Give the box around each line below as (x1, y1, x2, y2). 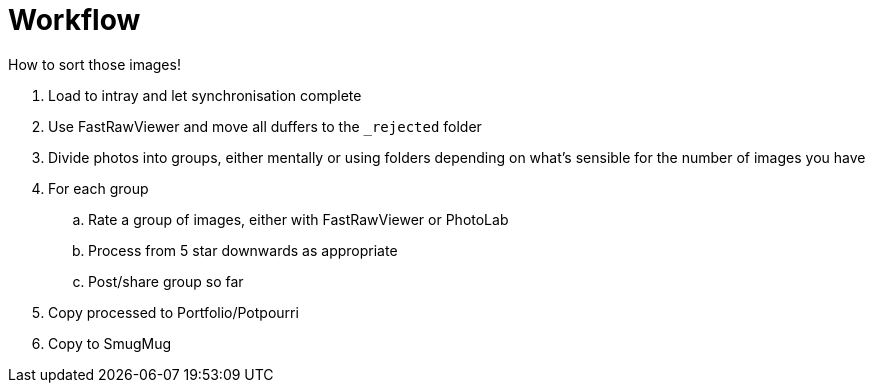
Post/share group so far (88, 272, 244, 290)
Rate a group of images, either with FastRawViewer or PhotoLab (88, 210, 509, 228)
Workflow (8, 3, 141, 37)
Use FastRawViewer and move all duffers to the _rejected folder (48, 117, 482, 135)
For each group (48, 179, 149, 197)
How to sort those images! (8, 55, 181, 73)
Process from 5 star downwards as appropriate (88, 241, 398, 259)
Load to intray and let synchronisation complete (48, 86, 362, 104)
